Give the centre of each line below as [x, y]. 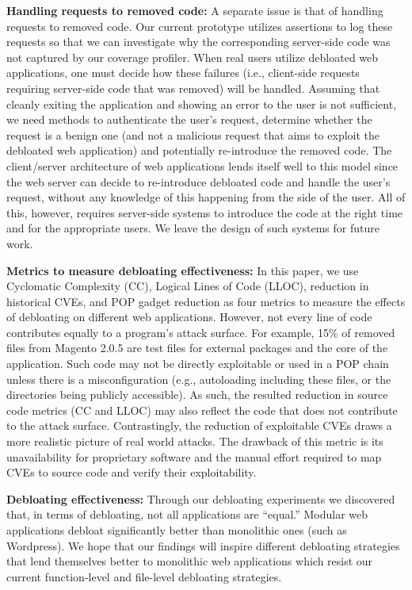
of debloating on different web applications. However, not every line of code [189, 317]
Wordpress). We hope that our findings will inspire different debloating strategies [203, 545]
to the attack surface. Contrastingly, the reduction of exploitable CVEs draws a [199, 425]
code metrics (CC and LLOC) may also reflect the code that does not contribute [202, 410]
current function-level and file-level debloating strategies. [144, 576]
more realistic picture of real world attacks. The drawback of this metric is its [195, 441]
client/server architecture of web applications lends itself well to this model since [202, 165]
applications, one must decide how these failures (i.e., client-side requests [183, 73]
